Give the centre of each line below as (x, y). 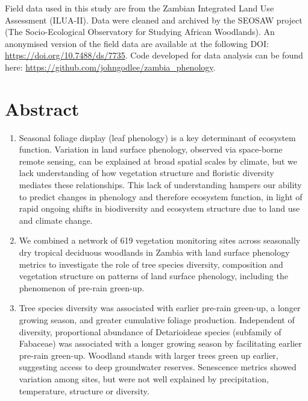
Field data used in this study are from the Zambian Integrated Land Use (140, 8)
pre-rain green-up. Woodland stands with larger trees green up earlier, (149, 355)
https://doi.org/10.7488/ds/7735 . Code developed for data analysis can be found (154, 55)
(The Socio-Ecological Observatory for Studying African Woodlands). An (140, 32)
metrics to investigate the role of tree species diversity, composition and (151, 264)
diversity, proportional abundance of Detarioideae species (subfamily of (150, 331)
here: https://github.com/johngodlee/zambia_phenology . (110, 67)
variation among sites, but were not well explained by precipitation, (144, 378)
